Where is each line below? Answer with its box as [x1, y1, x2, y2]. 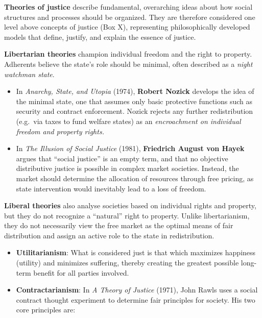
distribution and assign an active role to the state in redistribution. [4, 230, 215, 240]
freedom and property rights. [16, 126, 104, 136]
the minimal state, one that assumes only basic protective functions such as [16, 95, 253, 106]
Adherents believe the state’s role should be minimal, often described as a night [4, 58, 253, 69]
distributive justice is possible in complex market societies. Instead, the [16, 163, 239, 174]
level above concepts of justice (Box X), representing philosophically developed [4, 21, 250, 32]
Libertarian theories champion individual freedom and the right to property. [4, 48, 252, 59]
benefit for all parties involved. [33, 267, 129, 278]
